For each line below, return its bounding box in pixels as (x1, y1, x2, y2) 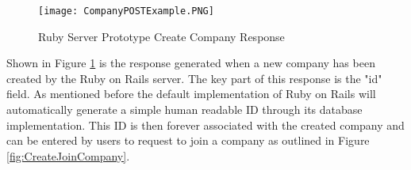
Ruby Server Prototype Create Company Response (38, 28, 285, 44)
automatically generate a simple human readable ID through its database (6, 101, 363, 118)
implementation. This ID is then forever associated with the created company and (6, 116, 405, 133)
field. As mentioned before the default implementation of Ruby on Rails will (6, 85, 376, 102)
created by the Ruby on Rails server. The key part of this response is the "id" (6, 70, 382, 86)
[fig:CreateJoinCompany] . (6, 147, 130, 164)
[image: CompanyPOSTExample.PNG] (38, 6, 214, 17)
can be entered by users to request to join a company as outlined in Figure (6, 132, 370, 149)
